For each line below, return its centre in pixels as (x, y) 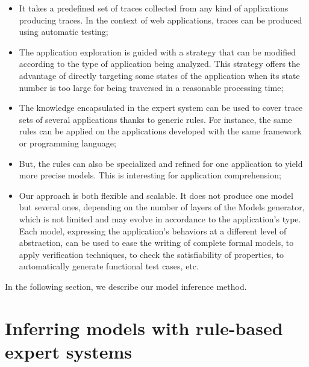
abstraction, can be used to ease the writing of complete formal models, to (156, 243)
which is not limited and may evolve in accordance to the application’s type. (160, 218)
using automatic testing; (64, 32)
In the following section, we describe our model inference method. (126, 286)
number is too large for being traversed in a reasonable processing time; (151, 87)
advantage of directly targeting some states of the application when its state (159, 75)
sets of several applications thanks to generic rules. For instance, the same (155, 119)
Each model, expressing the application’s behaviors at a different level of (153, 231)
